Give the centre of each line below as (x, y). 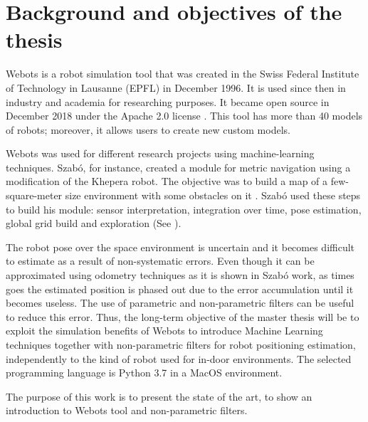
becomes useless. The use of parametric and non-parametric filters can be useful (180, 303)
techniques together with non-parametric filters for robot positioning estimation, (181, 344)
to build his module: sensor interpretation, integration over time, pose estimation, (184, 209)
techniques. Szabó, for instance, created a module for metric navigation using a (178, 167)
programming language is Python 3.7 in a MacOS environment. (144, 373)
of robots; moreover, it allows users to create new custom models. (148, 129)
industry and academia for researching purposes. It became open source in (168, 101)
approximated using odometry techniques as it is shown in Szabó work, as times (180, 275)
